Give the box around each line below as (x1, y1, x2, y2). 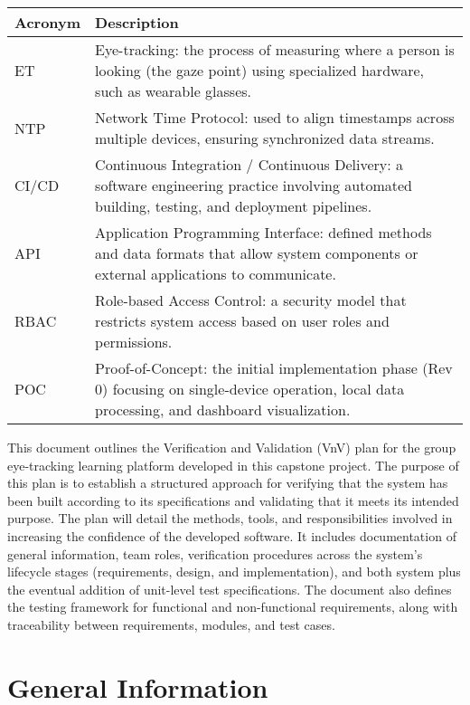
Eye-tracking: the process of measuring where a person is (95, 39, 455, 60)
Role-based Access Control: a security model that (95, 290, 407, 310)
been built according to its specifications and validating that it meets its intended (7, 491, 459, 510)
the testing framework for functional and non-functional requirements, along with (7, 597, 458, 616)
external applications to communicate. (95, 263, 336, 284)
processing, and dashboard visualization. (95, 399, 351, 420)
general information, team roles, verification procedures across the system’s (7, 544, 423, 563)
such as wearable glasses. (95, 81, 251, 101)
